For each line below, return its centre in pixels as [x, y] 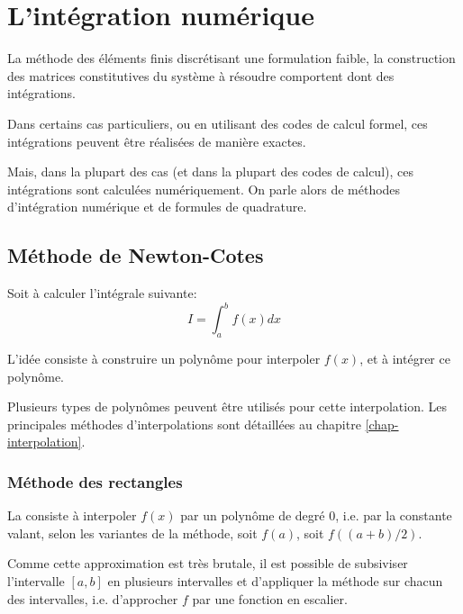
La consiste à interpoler [72, 515]
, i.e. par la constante [394, 515]
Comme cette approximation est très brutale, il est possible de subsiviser [208, 563]
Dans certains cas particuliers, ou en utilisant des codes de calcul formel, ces [218, 123]
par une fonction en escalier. [270, 598]
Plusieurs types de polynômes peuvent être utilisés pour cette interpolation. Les [227, 406]
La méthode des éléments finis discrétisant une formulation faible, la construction [231, 58]
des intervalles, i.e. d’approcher [93, 598]
